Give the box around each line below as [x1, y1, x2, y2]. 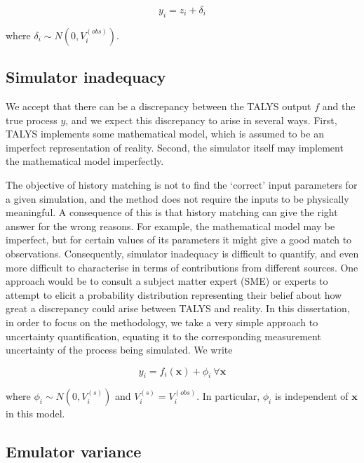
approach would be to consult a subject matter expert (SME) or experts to [6, 274, 328, 288]
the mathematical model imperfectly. [6, 154, 164, 168]
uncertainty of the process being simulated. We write [6, 342, 233, 357]
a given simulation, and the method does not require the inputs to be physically [6, 191, 349, 206]
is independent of [274, 389, 349, 403]
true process [6, 112, 58, 127]
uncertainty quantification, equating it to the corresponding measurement [6, 328, 321, 343]
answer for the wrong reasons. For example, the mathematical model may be [6, 218, 335, 233]
